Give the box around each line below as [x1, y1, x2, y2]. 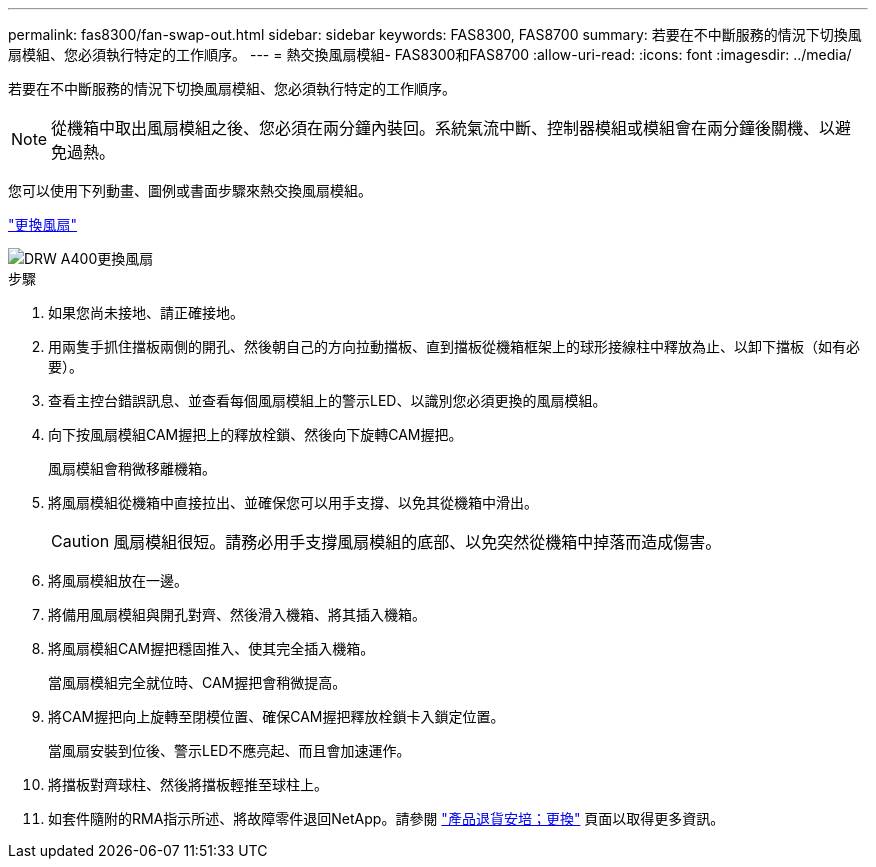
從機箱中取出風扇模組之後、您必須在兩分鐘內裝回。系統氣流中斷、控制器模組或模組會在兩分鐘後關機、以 [51, 118, 836, 138]
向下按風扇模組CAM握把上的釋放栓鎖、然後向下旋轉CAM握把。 [48, 426, 463, 443]
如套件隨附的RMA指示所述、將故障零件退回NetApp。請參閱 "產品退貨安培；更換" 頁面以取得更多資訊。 [48, 810, 725, 827]
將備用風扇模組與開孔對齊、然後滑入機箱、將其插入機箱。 [48, 606, 426, 623]
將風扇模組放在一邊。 [48, 572, 188, 589]
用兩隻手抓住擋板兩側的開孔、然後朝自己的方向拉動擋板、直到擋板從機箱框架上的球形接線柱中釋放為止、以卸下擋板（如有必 [48, 338, 860, 355]
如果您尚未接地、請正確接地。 [48, 304, 244, 321]
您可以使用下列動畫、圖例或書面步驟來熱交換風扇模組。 [8, 182, 372, 199]
